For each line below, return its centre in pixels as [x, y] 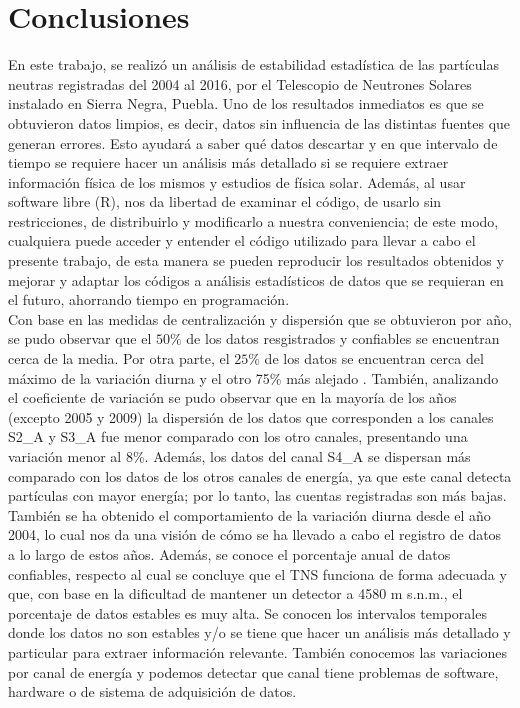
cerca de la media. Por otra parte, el [119, 358]
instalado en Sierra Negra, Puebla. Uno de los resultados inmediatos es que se [246, 103]
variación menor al [65, 456]
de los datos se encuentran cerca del [374, 358]
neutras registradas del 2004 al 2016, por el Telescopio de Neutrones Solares [240, 83]
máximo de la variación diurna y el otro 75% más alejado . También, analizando [253, 377]
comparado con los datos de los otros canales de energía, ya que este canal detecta [260, 475]
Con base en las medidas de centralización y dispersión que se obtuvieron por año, [260, 318]
